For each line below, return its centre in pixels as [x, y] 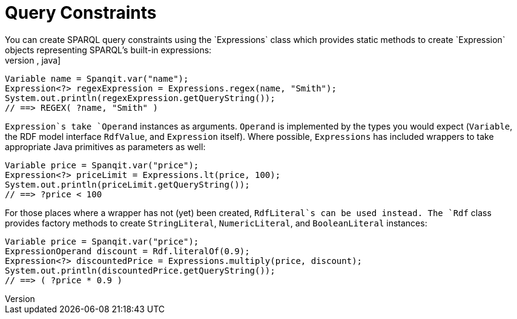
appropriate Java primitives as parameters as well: [105, 146]
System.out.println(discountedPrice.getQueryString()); [140, 270]
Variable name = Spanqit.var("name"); [97, 78]
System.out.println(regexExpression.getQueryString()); [140, 98]
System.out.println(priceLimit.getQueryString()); [127, 184]
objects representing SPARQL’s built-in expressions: [108, 50]
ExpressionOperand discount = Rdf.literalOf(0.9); [127, 251]
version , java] [33, 60]
